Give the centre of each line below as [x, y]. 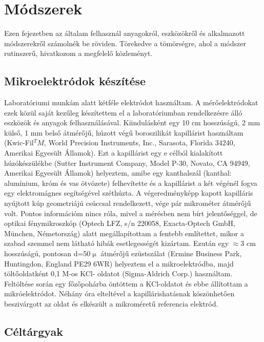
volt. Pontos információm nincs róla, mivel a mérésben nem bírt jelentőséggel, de [131, 213]
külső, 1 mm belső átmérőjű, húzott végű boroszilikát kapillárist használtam [124, 132]
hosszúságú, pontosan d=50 [47, 253]
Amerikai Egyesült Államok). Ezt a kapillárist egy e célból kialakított [114, 153]
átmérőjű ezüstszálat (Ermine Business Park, [171, 253]
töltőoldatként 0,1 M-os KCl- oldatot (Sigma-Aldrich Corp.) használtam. [118, 273]
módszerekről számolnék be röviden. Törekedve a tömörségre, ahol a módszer [125, 43]
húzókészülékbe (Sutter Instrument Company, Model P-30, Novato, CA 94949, [127, 163]
